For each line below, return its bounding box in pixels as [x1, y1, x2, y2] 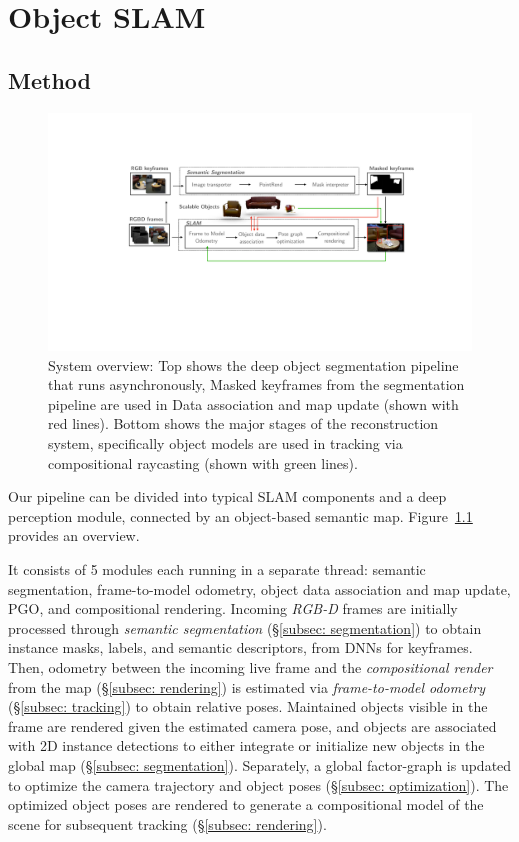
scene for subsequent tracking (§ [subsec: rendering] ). [8, 813, 327, 834]
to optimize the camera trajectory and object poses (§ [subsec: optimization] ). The [8, 774, 509, 795]
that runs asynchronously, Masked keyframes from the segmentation [48, 374, 465, 395]
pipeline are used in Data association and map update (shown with [48, 393, 459, 414]
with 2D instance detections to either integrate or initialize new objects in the [8, 735, 485, 756]
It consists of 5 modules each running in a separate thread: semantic [8, 559, 426, 580]
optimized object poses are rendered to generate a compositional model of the [8, 794, 484, 815]
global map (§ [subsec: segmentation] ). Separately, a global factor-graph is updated [8, 754, 512, 775]
